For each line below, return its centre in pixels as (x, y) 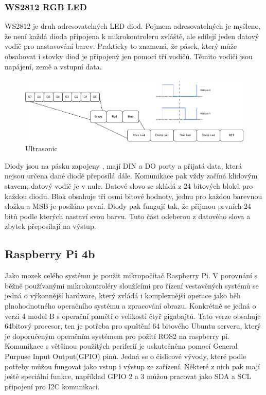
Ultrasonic (41, 148)
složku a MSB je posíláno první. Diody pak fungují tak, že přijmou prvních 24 (128, 206)
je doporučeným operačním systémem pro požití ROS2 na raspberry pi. (117, 336)
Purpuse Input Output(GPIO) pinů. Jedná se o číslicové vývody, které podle (126, 356)
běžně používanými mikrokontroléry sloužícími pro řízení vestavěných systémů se (132, 285)
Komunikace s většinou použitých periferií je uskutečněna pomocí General (121, 346)
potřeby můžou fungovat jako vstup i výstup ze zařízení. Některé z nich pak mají (132, 366)
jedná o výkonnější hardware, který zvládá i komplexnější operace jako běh (123, 295)
